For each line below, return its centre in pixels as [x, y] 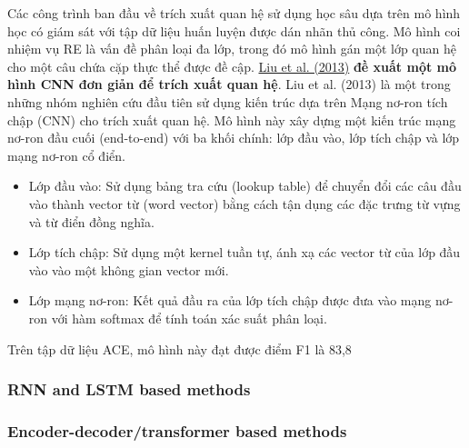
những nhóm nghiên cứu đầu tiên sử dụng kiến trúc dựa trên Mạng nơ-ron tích [228, 101]
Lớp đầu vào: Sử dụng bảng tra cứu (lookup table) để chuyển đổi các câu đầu [245, 186]
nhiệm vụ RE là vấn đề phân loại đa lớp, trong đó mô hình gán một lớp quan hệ [232, 49]
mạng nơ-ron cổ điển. [66, 155]
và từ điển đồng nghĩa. [91, 221]
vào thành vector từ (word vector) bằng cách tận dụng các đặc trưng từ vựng [244, 203]
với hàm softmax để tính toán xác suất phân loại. [189, 318]
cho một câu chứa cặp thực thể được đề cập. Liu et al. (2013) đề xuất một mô [232, 66]
